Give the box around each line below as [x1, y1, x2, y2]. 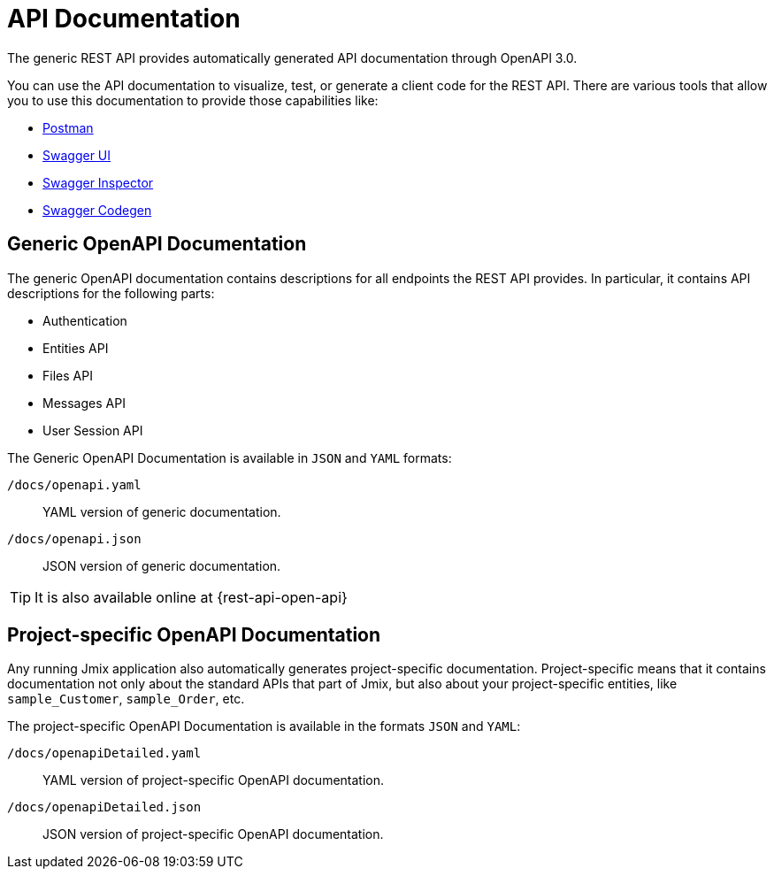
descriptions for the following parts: [7, 285, 215, 301]
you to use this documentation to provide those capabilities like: [7, 92, 379, 108]
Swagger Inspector [42, 174, 154, 190]
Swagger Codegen [42, 202, 152, 218]
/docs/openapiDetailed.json [7, 800, 202, 815]
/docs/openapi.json [7, 531, 142, 546]
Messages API [42, 395, 126, 411]
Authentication [42, 312, 127, 328]
